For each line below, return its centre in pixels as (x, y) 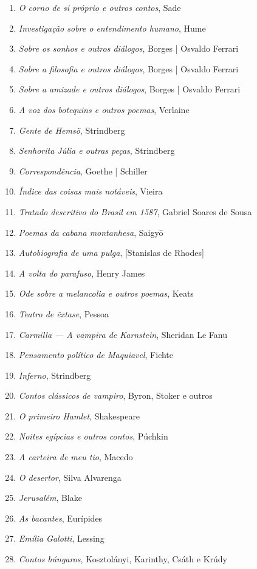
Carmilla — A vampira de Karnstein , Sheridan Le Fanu (123, 334)
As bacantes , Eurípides (60, 518)
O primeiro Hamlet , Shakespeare (79, 416)
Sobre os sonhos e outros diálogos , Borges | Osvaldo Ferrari (128, 48)
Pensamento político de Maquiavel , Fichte (96, 355)
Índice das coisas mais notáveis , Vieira (91, 191)
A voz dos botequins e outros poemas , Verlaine (104, 109)
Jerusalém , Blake (50, 498)
